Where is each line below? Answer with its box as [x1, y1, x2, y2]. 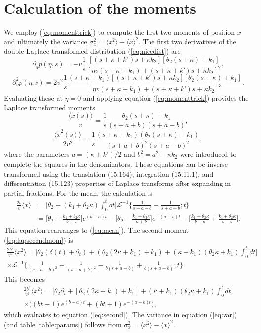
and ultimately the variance [4, 36, 87, 46]
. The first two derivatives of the [138, 36, 236, 46]
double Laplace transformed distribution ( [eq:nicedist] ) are [4, 46, 181, 56]
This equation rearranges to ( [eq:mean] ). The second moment [4, 225, 189, 235]
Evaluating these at [4, 92, 63, 103]
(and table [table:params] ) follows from [4, 319, 122, 329]
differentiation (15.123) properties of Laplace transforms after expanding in [4, 178, 231, 188]
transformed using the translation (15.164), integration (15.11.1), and [4, 168, 214, 179]
